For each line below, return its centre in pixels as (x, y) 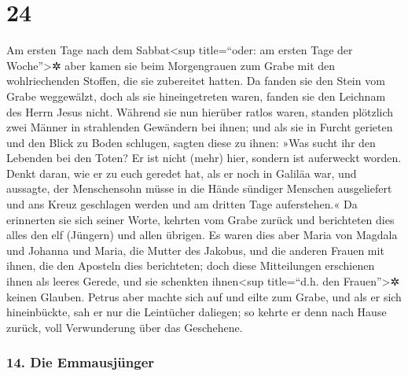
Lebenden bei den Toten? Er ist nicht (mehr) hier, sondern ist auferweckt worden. (204, 158)
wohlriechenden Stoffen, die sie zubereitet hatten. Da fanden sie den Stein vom (196, 81)
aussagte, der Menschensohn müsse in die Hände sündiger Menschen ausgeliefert (199, 188)
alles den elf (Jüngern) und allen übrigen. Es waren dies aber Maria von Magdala (202, 235)
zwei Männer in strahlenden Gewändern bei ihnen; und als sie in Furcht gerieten (200, 127)
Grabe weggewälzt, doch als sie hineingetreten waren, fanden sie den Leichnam (196, 96)
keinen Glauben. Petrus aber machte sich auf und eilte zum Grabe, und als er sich (204, 296)
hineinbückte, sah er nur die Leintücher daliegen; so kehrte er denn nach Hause (197, 312)
